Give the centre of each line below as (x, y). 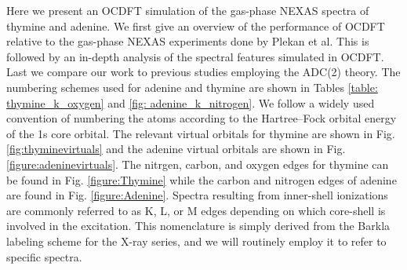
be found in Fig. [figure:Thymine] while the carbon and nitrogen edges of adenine (202, 179)
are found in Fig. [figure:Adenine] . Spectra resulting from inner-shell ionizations (197, 195)
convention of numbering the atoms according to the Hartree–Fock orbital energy (202, 118)
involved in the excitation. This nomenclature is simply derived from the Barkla (198, 226)
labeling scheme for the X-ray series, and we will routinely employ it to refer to (196, 241)
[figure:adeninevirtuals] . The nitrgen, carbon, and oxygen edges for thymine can (198, 164)
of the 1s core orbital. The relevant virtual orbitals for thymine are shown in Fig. (201, 133)
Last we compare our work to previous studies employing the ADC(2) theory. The (203, 72)
